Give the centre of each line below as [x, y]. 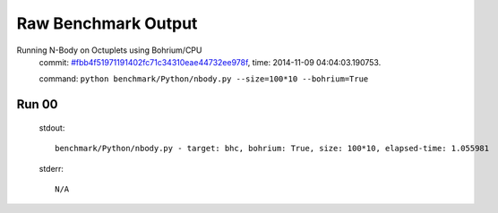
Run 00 [37, 104]
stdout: [52, 128]
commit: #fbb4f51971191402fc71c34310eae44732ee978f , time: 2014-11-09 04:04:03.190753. [210, 62]
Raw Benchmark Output [107, 23]
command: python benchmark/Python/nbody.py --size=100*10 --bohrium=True [204, 79]
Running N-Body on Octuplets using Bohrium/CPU [109, 50]
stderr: [52, 168]
